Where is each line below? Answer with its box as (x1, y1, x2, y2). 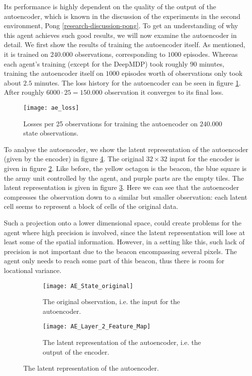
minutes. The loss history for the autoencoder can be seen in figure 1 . (34, 77, 241, 87)
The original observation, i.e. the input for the (43, 296, 180, 307)
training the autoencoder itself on (4, 68, 104, 78)
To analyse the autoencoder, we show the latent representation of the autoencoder (4, 144, 249, 154)
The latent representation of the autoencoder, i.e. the (43, 337, 201, 347)
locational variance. (4, 265, 62, 275)
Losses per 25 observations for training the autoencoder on (23, 118, 198, 128)
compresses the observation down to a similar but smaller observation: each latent (4, 191, 248, 202)
